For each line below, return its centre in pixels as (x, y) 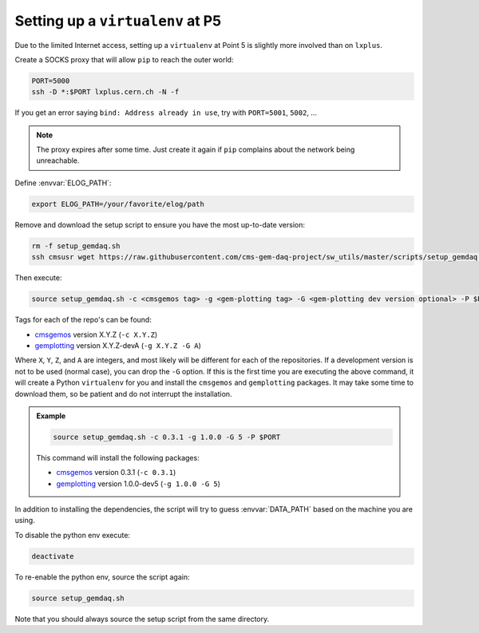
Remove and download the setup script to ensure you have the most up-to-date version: (160, 224)
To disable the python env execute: (73, 535)
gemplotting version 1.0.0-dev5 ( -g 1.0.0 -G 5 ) (139, 484)
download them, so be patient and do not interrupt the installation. (123, 394)
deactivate (53, 556)
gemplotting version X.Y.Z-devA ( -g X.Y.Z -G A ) (118, 345)
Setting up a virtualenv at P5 (118, 21)
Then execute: (38, 278)
